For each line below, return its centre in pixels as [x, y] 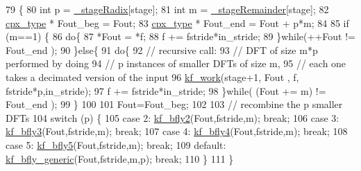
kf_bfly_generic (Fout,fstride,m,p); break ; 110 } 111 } [120, 158]
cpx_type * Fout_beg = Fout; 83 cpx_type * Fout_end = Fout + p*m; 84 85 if [177, 22]
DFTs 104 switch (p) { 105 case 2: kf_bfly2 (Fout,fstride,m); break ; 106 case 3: [173, 117]
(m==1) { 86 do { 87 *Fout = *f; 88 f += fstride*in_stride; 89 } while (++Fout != [180, 36]
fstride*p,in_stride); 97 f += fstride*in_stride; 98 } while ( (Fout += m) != [166, 90]
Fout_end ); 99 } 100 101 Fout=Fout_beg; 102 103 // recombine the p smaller [174, 104]
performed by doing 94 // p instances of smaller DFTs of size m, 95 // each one [176, 63]
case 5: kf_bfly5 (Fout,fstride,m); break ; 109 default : [116, 144]
